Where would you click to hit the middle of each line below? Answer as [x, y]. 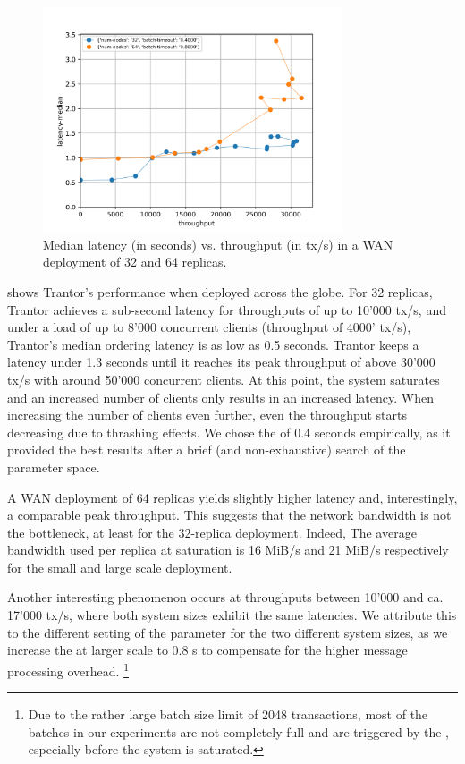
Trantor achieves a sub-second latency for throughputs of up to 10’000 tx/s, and [227, 309]
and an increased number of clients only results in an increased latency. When [220, 397]
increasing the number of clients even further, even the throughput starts [207, 415]
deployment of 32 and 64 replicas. [135, 262]
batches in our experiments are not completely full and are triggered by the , [238, 731]
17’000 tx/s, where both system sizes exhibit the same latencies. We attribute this [232, 615]
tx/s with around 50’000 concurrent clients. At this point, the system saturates [224, 379]
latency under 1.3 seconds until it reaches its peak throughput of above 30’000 [221, 362]
